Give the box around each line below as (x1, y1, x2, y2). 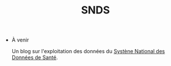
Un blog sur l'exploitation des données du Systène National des (11, 48, 165, 55)
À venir (11, 36, 29, 44)
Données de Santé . (11, 54, 58, 61)
